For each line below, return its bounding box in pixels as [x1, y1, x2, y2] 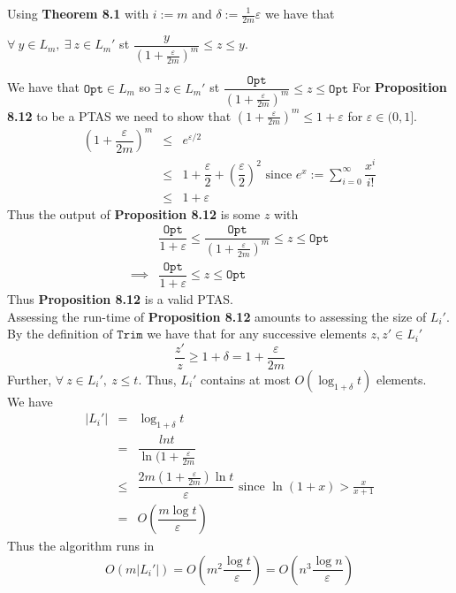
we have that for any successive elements [147, 324, 367, 343]
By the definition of [7, 324, 113, 343]
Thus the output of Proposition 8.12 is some [7, 204, 261, 223]
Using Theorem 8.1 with [7, 4, 149, 22]
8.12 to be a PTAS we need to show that [7, 106, 232, 125]
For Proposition [352, 78, 447, 96]
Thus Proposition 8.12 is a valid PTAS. [7, 289, 234, 308]
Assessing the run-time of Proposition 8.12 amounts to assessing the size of [7, 307, 427, 325]
